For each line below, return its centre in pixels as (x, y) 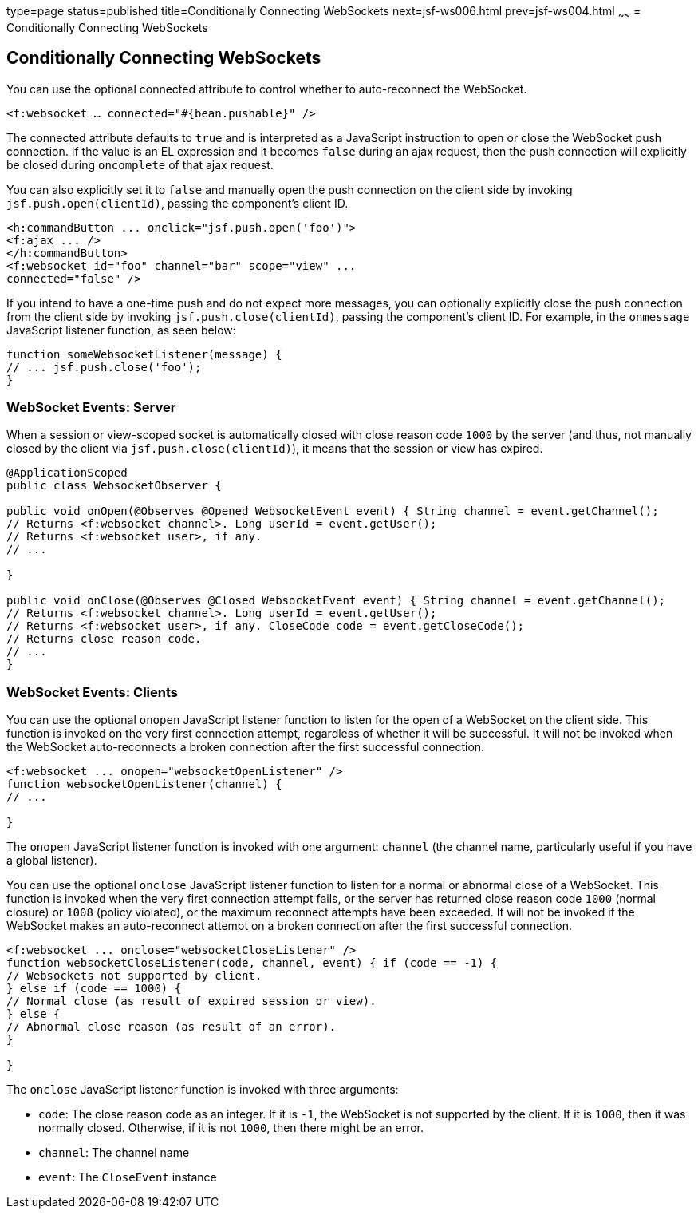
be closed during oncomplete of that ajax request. (140, 164)
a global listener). (52, 861)
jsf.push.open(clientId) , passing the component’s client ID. (177, 203)
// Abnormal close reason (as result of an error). (172, 1027)
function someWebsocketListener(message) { (144, 354)
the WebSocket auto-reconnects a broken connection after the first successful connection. (246, 747)
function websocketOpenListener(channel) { (144, 784)
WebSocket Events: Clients (93, 692)
